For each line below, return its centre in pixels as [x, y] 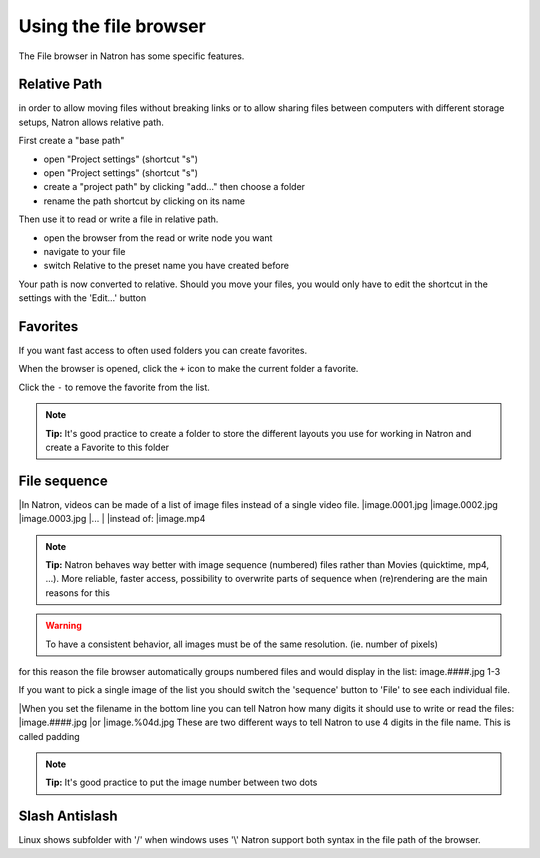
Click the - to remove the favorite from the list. [114, 387]
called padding [49, 736]
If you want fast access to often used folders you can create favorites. [163, 351]
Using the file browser [112, 26]
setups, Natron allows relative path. [91, 122]
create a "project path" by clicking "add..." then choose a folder [174, 187]
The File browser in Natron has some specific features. [131, 56]
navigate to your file [84, 251]
